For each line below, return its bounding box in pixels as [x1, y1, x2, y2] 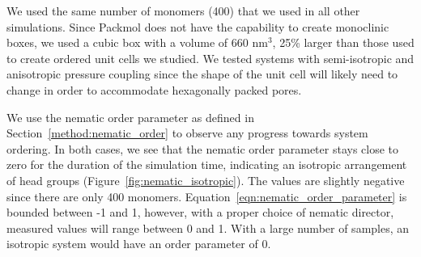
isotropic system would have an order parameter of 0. [6, 235, 271, 252]
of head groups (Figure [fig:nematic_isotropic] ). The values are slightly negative [6, 171, 405, 188]
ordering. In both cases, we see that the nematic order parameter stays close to [6, 140, 399, 157]
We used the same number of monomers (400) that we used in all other [6, 2, 360, 19]
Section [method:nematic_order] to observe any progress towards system [6, 124, 368, 141]
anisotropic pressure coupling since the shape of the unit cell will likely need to [6, 65, 398, 82]
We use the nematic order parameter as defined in [6, 108, 254, 125]
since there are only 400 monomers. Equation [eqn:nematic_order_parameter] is [6, 187, 407, 204]
